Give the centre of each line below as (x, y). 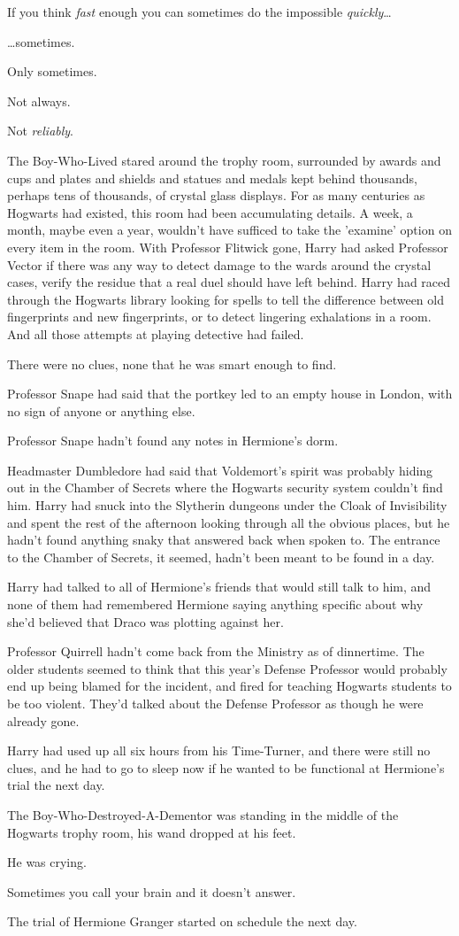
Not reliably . (41, 131)
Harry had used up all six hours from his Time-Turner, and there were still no (219, 750)
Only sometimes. (52, 71)
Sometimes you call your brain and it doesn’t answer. (152, 891)
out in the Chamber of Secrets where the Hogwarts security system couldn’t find (225, 487)
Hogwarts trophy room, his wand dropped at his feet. (152, 832)
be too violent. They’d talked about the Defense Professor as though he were (215, 703)
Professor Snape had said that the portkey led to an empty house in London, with (230, 394)
